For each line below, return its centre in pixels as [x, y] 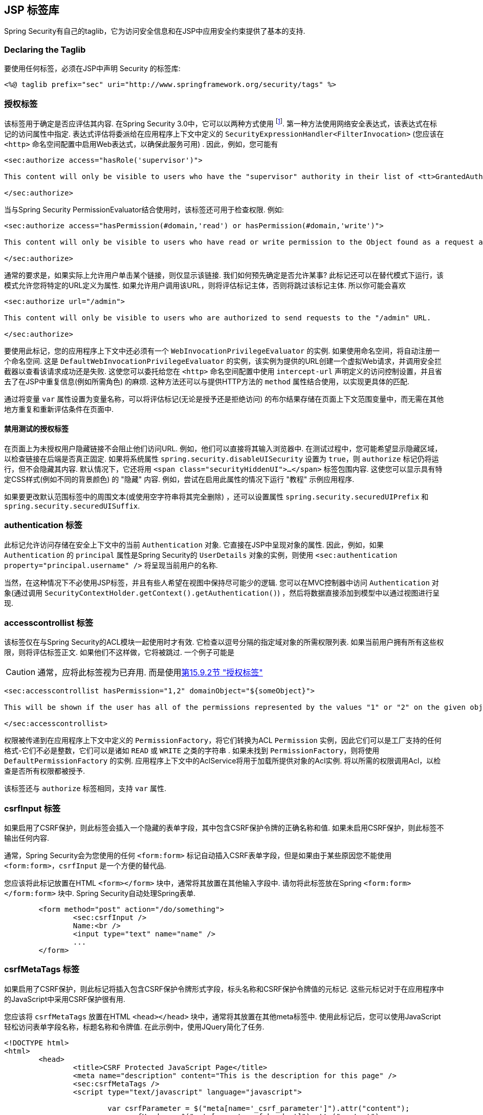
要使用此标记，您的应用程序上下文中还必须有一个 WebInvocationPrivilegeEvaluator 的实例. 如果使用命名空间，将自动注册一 [222, 351]
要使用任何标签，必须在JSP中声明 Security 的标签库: [92, 69]
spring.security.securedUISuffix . [72, 506]
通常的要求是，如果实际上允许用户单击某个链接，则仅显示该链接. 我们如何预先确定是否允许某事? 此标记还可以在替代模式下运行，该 [224, 275]
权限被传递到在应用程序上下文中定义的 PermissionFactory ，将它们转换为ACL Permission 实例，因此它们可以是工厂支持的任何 [223, 740]
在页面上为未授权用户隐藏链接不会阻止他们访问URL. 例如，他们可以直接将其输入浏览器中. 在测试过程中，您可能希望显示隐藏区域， [223, 448]
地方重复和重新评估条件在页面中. [59, 409]
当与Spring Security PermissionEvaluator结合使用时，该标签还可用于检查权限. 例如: [144, 209]
